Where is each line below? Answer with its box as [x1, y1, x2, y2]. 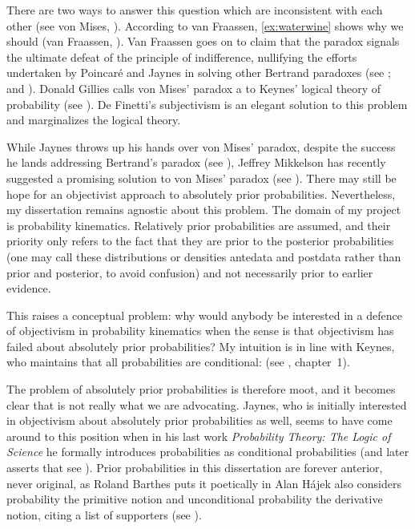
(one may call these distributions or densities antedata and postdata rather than [6, 248, 401, 264]
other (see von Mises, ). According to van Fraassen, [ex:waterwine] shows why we [6, 17, 404, 34]
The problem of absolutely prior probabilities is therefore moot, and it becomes [6, 381, 396, 398]
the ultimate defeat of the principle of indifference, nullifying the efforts [6, 48, 357, 65]
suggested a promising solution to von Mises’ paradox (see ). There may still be [6, 169, 397, 186]
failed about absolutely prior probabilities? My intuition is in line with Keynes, [6, 337, 395, 354]
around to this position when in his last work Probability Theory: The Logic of [6, 427, 391, 444]
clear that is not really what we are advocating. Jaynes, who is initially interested [6, 396, 407, 413]
